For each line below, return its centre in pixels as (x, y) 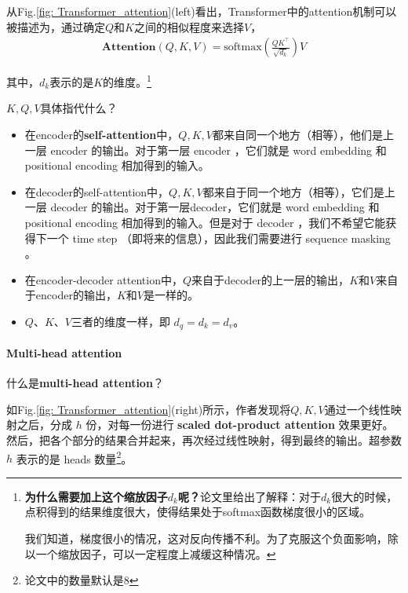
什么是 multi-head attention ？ (85, 383)
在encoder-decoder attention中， (104, 279)
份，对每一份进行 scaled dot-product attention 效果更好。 (240, 425)
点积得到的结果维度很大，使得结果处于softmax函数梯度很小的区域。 (198, 512)
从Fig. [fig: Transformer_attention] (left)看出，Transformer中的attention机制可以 (202, 11)
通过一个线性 (357, 409)
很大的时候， (364, 496)
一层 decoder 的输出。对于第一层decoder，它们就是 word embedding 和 (202, 207)
